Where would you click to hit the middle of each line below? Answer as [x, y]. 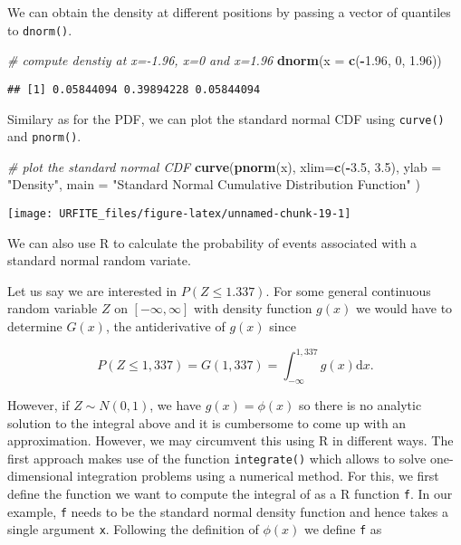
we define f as [343, 529]
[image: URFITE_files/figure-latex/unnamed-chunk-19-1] [179, 214]
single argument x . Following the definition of [133, 529]
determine [35, 326]
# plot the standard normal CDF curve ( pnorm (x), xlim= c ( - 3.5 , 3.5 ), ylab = [225, 166]
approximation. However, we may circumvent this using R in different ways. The [230, 440]
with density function [253, 308]
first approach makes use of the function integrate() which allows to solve [217, 458]
